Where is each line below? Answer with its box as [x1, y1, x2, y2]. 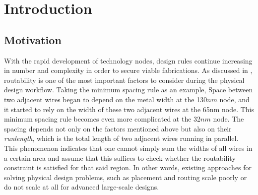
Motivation [4, 32, 62, 47]
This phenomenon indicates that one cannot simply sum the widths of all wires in [4, 142, 253, 153]
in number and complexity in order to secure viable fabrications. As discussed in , [4, 65, 253, 75]
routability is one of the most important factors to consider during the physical [4, 74, 245, 85]
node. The [213, 114, 244, 124]
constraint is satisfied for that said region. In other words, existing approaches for [4, 162, 252, 173]
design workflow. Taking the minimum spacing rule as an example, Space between [4, 84, 253, 95]
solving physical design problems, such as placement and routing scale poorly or [4, 172, 247, 182]
